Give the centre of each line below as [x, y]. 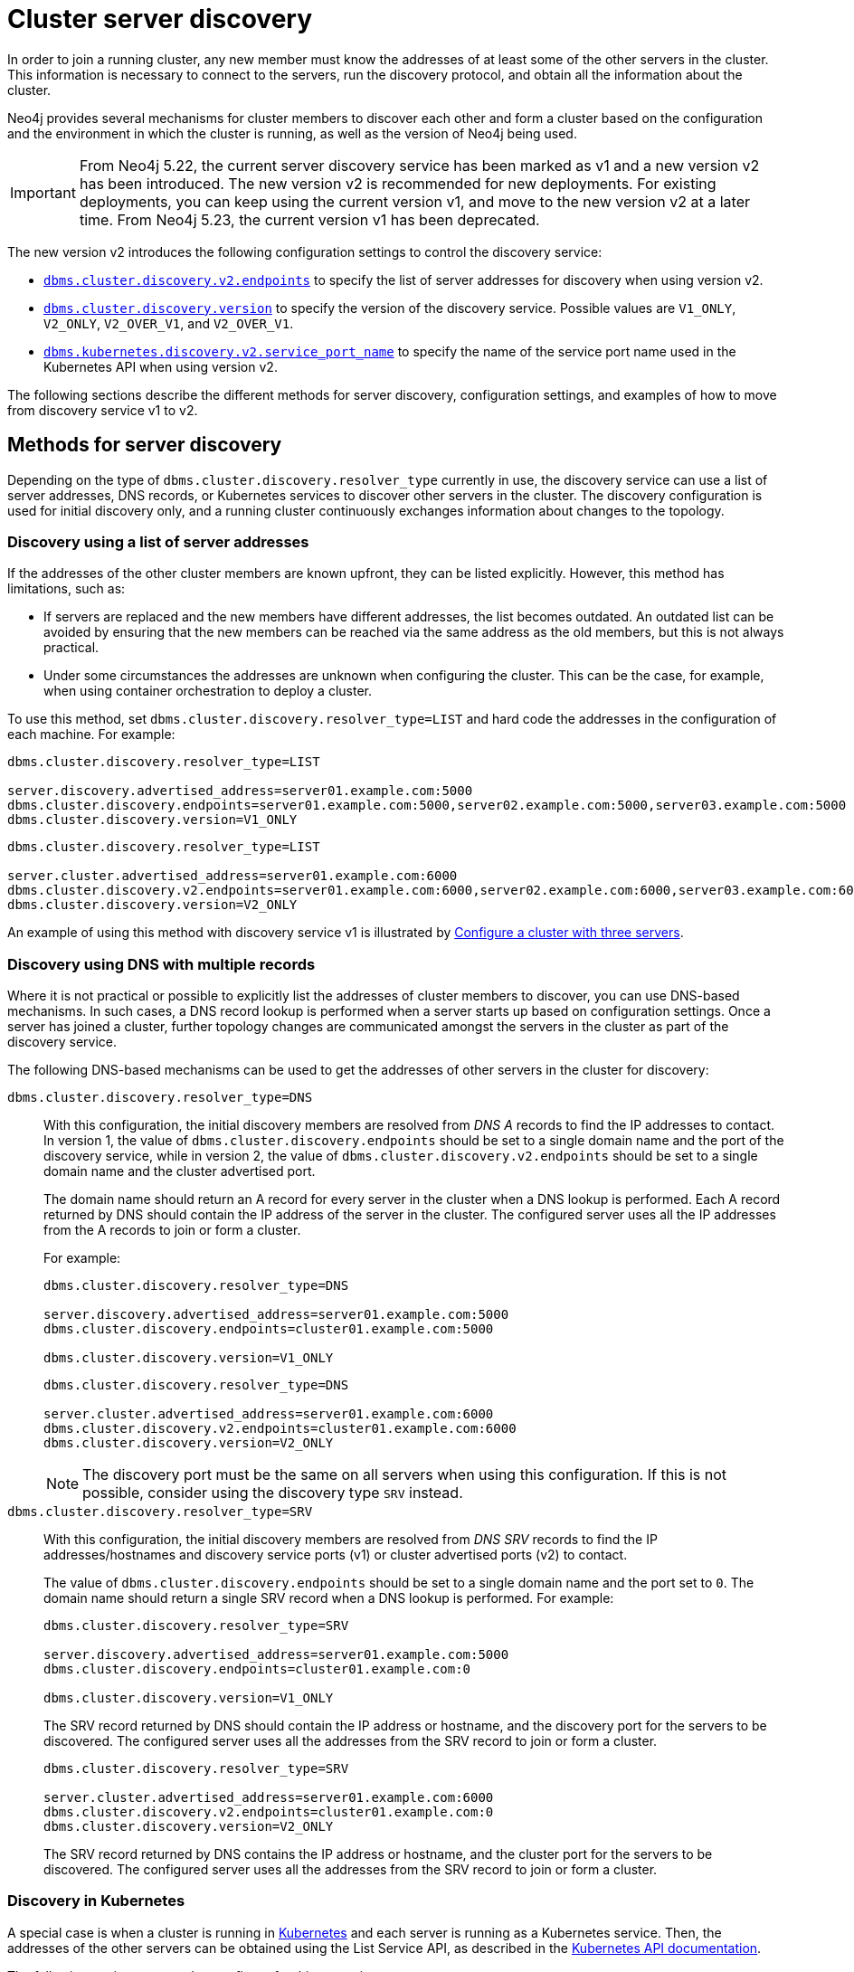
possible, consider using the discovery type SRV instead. [273, 1493]
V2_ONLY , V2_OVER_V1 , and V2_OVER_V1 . [169, 323]
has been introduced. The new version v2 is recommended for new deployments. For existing [398, 183]
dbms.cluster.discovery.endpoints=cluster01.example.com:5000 [269, 1329]
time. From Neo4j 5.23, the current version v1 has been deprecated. [309, 219]
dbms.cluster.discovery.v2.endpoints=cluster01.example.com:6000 [280, 1429]
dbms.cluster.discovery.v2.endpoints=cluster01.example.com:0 [269, 1812]
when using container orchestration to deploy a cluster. [208, 691]
